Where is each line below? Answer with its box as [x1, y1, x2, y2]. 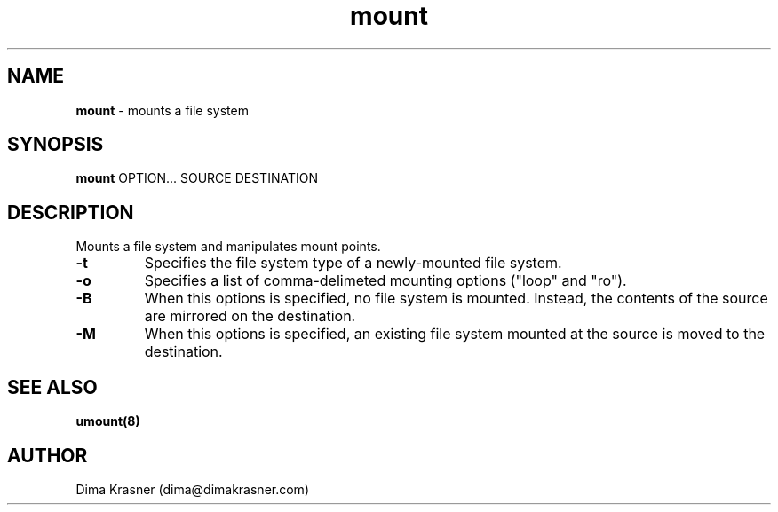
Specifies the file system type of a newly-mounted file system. [144, 254, 562, 272]
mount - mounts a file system [75, 102, 249, 118]
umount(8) [75, 414, 140, 429]
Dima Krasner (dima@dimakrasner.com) [75, 481, 309, 497]
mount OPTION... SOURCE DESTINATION [75, 170, 318, 186]
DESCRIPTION [7, 201, 134, 224]
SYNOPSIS [7, 133, 104, 156]
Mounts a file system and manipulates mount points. [75, 239, 381, 255]
